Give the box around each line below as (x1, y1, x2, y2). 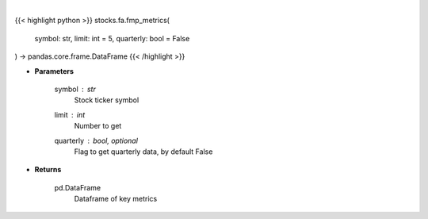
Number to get (74, 121, 122, 131)
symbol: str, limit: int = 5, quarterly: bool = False (34, 33, 190, 43)
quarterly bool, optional (54, 136, 139, 145)
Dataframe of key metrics (74, 194, 158, 204)
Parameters (34, 66, 75, 75)
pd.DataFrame (54, 182, 101, 192)
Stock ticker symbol (74, 95, 139, 105)
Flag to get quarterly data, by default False (74, 147, 213, 156)
